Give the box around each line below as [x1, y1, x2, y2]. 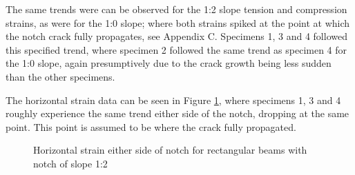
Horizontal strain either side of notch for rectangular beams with [33, 143, 307, 157]
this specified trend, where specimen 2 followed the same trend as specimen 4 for [6, 42, 347, 56]
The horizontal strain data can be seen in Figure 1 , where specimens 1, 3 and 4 [6, 92, 341, 107]
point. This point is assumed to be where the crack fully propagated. [6, 119, 296, 134]
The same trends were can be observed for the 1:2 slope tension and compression [6, 2, 347, 16]
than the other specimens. [6, 69, 115, 83]
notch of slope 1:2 [33, 156, 108, 170]
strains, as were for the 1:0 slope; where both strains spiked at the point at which [6, 15, 350, 30]
